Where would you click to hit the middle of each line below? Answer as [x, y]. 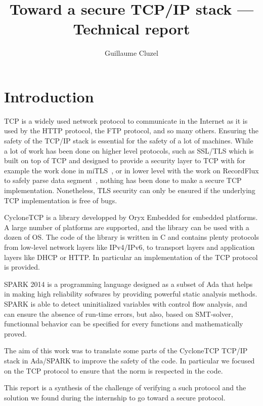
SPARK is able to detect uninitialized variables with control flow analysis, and [126, 303]
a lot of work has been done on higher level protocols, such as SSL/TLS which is [129, 150]
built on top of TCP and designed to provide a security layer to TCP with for [125, 160]
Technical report [131, 29]
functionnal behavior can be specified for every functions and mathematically [124, 324]
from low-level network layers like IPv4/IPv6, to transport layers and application [129, 247]
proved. [15, 333]
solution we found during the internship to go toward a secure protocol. [115, 397]
